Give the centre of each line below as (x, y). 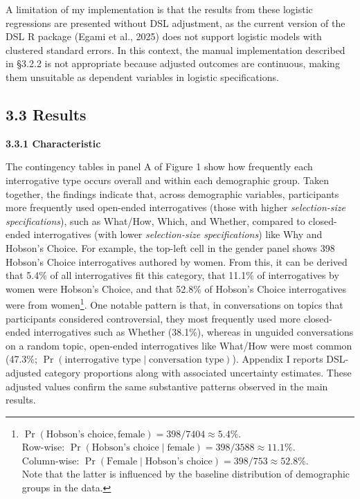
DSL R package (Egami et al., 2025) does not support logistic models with (164, 36)
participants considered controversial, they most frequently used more (153, 318)
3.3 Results (46, 114)
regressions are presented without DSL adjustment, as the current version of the (175, 22)
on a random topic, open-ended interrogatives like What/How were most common (179, 345)
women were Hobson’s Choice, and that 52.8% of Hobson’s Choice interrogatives (176, 288)
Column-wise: (51, 460)
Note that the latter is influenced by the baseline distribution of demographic (186, 474)
